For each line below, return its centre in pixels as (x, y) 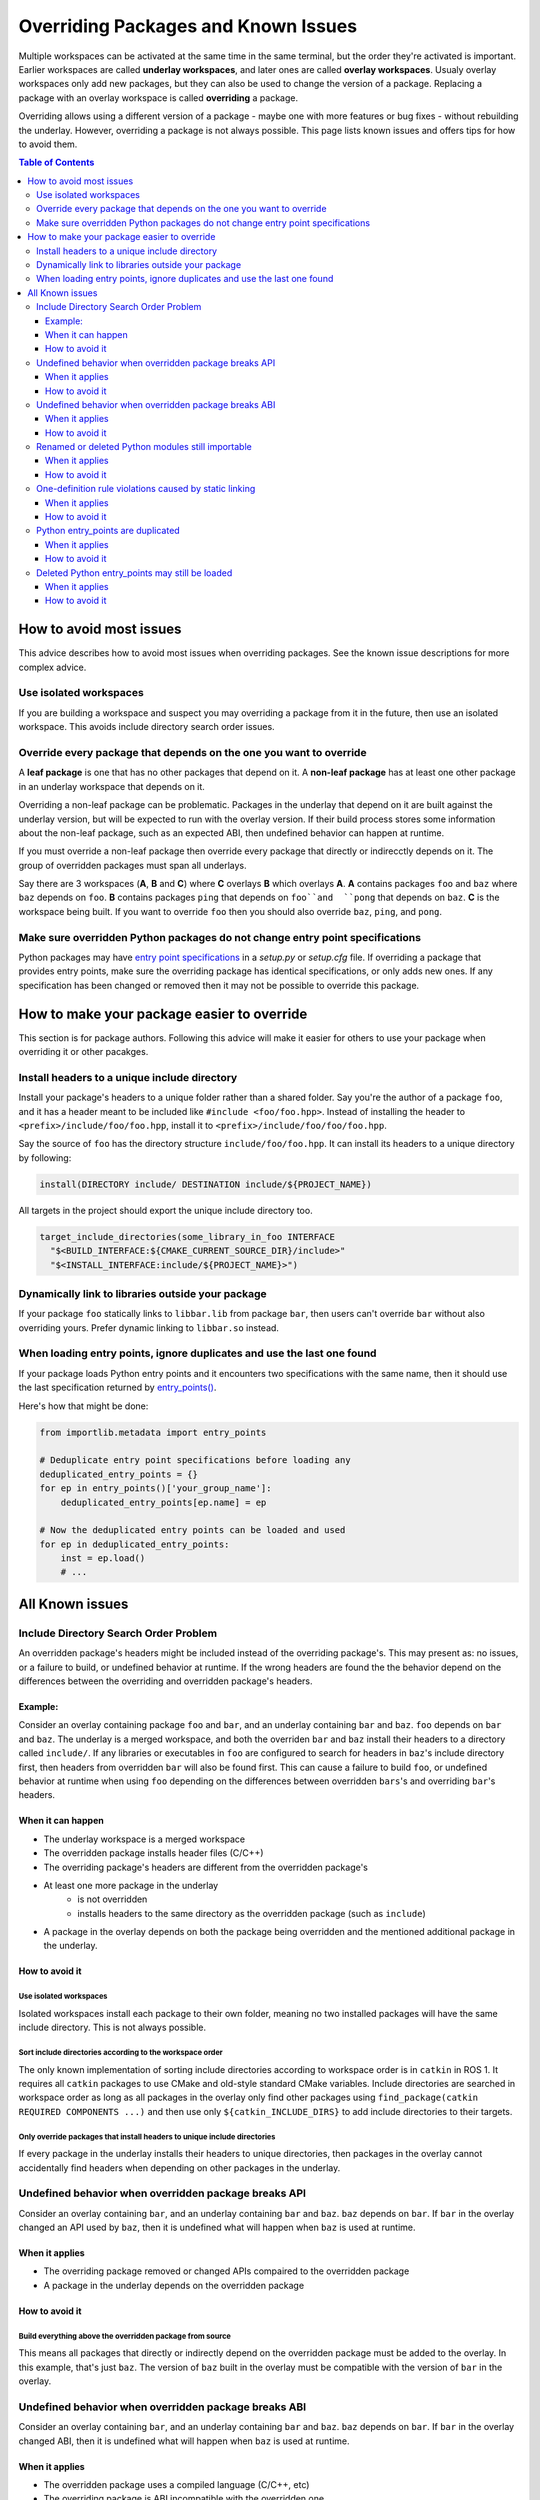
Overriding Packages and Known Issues (188, 26)
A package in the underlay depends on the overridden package (174, 2285)
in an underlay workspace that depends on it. (111, 786)
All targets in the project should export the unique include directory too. (166, 1210)
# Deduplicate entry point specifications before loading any (195, 1460)
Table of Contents (56, 162)
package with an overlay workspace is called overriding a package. (158, 97)
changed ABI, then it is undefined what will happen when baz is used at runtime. (184, 2441)
